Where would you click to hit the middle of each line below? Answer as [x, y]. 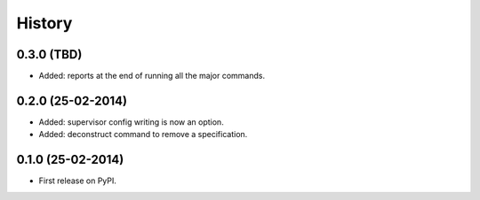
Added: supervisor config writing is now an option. [131, 122]
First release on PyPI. [78, 181]
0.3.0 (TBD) [49, 54]
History [44, 23]
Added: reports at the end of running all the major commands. [152, 76]
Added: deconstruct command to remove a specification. [143, 135]
